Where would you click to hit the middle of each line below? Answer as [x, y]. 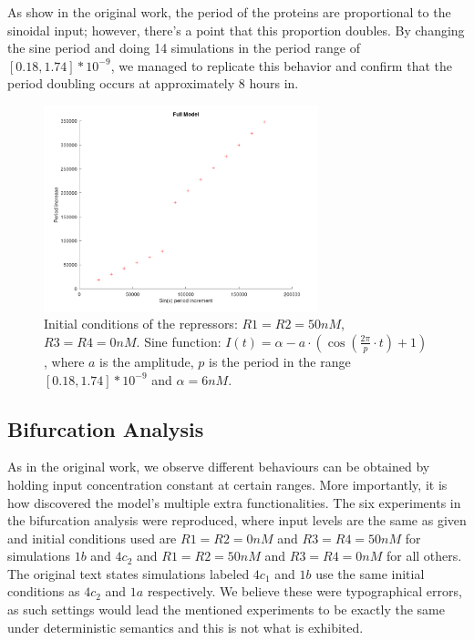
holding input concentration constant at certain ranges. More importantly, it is [227, 484]
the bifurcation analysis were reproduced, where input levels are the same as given [237, 520]
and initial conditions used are [92, 538]
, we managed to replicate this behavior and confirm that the [281, 65]
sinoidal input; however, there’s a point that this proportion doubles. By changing [236, 30]
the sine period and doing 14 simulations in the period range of [184, 48]
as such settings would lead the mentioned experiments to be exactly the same [226, 610]
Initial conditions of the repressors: [141, 324]
